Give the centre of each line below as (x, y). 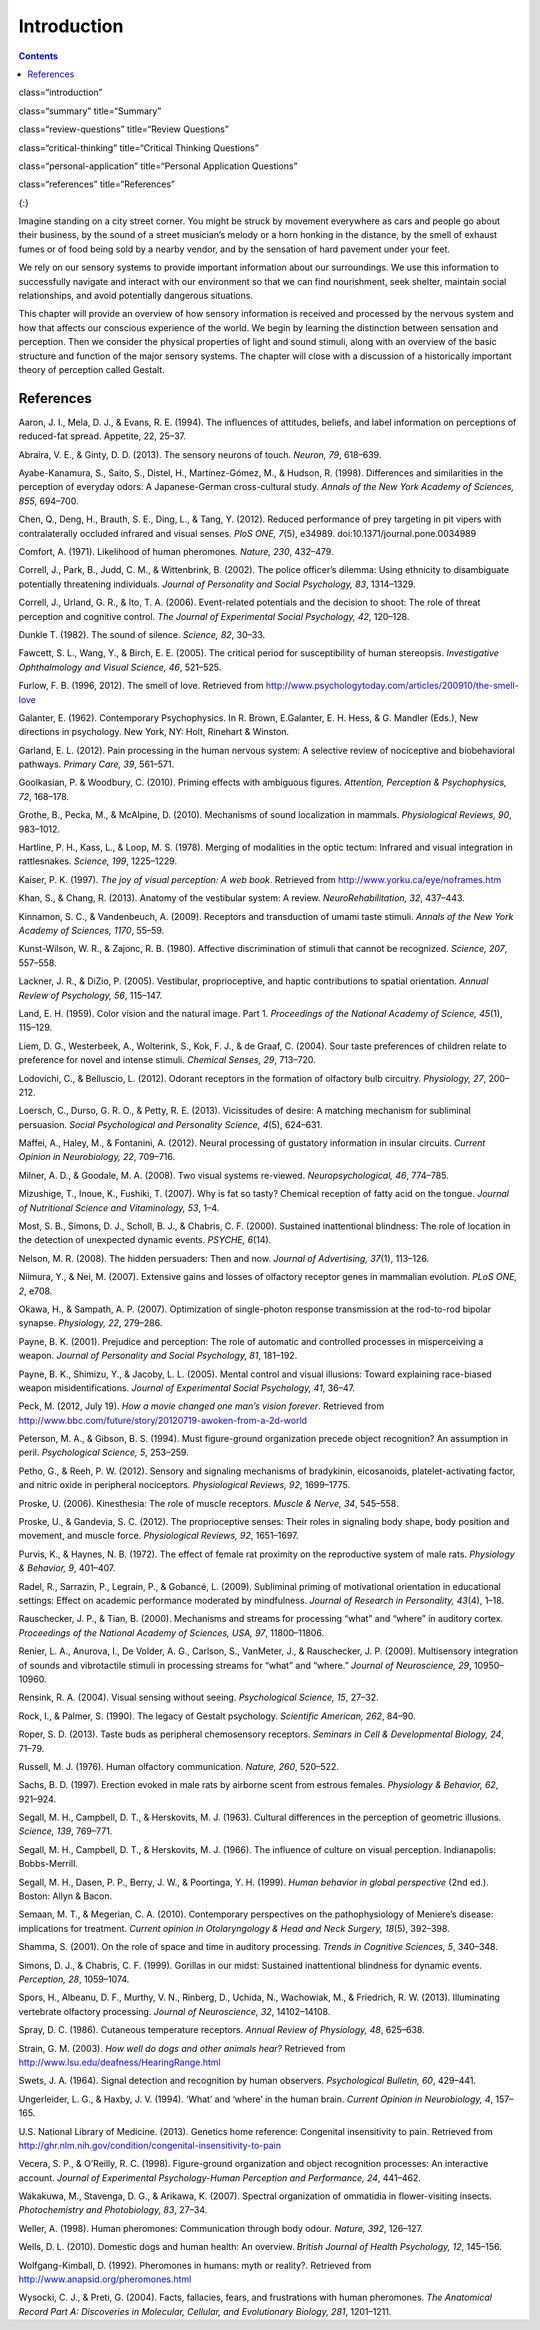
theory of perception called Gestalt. (91, 369)
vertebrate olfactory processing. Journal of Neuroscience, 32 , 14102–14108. (174, 2011)
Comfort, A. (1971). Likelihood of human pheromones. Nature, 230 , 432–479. (176, 551)
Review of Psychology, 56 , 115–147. (90, 995)
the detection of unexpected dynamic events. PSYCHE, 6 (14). (145, 1240)
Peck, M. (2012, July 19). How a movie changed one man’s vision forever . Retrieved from (201, 1406)
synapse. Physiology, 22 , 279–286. (90, 1323)
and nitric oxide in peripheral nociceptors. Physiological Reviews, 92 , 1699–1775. (184, 1485)
